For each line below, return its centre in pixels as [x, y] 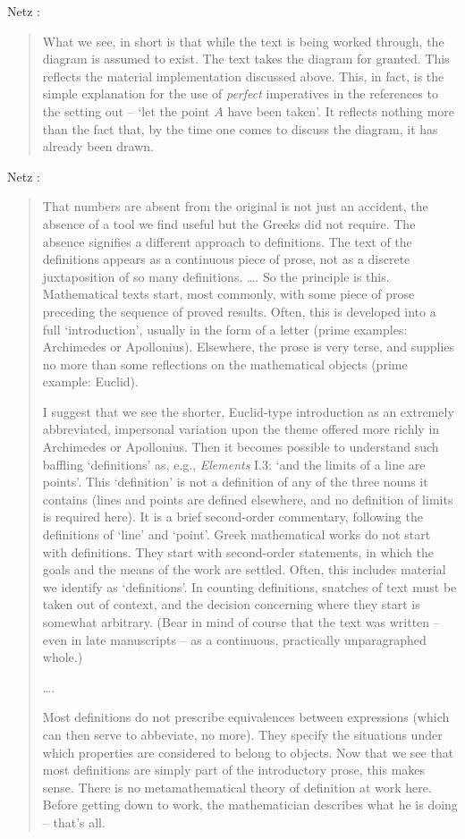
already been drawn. [98, 146]
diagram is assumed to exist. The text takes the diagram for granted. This [246, 59]
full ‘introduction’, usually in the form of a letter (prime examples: [225, 329]
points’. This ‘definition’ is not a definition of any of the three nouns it [235, 482]
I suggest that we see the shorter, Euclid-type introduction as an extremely [248, 411]
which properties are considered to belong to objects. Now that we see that [248, 752]
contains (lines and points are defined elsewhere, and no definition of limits [248, 499]
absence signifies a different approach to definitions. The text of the [227, 241]
